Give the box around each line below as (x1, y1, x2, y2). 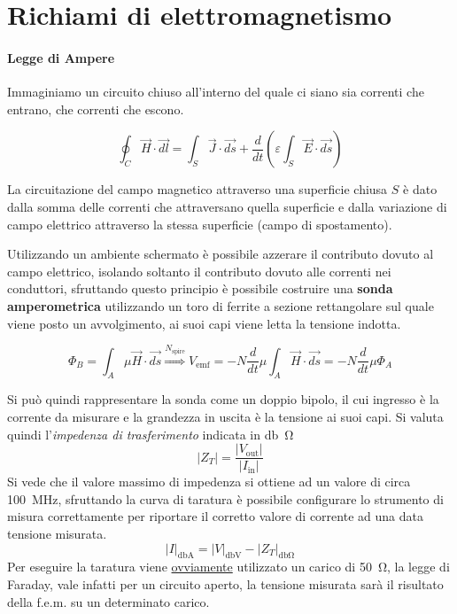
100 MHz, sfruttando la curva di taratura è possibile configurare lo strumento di (7, 489, 444, 508)
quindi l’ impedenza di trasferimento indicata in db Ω (7, 424, 294, 443)
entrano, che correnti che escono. (7, 99, 184, 118)
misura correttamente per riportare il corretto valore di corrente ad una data (7, 507, 423, 525)
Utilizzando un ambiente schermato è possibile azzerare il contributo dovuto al (7, 245, 434, 263)
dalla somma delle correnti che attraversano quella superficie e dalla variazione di (7, 197, 447, 215)
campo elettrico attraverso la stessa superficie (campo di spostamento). (7, 214, 392, 233)
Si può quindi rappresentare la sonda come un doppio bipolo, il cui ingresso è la (7, 390, 439, 408)
